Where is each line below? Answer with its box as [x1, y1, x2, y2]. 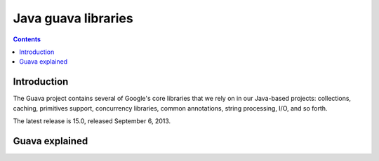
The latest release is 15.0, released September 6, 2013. [13, 117, 171, 125]
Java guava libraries [13, 10, 133, 26]
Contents [13, 35, 41, 43]
